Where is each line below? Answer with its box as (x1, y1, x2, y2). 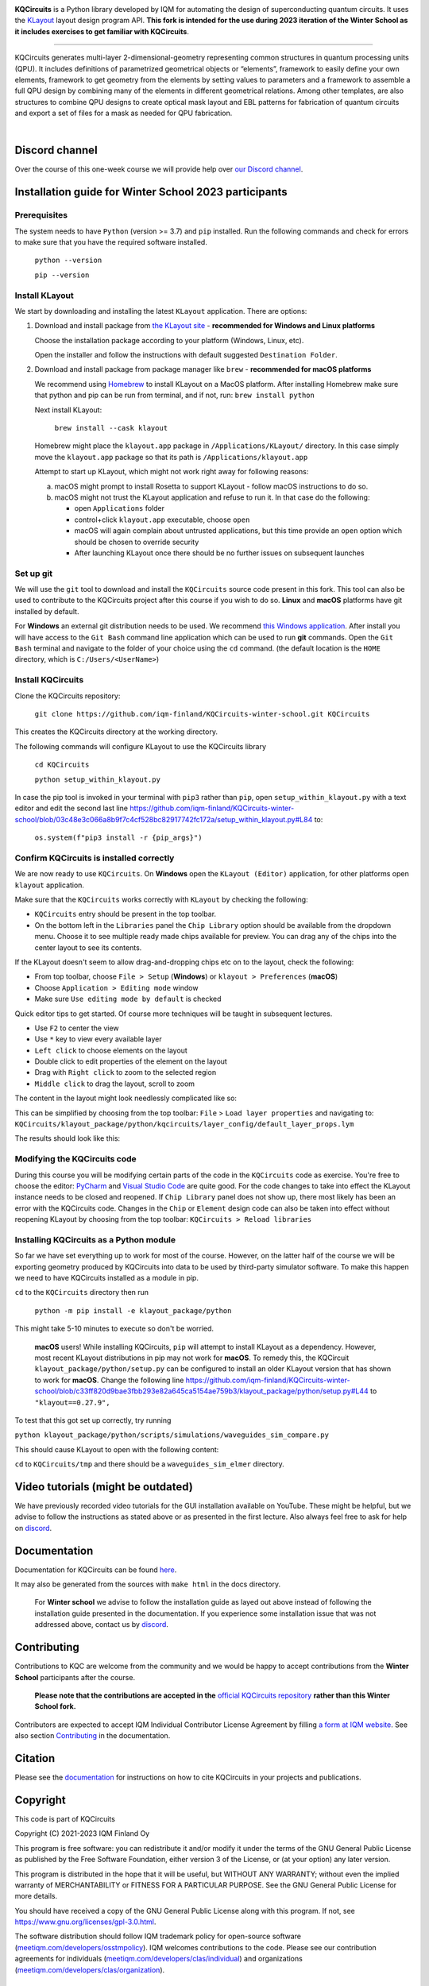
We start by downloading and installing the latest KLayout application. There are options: (14, 306, 307, 315)
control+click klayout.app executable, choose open (74, 515, 250, 524)
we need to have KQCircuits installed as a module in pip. (14, 1273, 199, 1283)
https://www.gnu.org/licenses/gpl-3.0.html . (14, 1917, 157, 1926)
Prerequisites (14, 210, 68, 221)
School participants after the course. (14, 1672, 135, 1682)
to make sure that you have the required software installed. (14, 237, 208, 246)
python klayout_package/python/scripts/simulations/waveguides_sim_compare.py (14, 1431, 330, 1439)
